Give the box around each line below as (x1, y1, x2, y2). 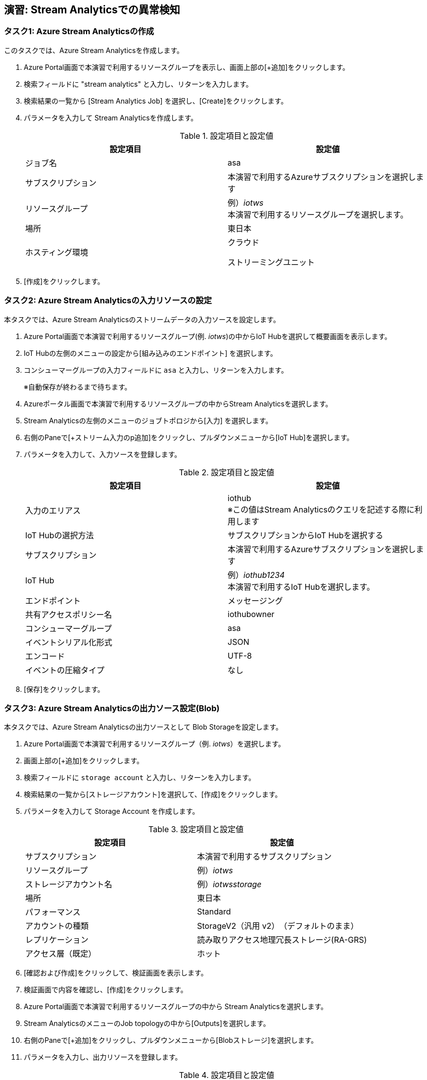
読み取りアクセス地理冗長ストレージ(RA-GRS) (197, 935, 367, 945)
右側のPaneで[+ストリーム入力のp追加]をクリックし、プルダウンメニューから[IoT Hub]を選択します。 (24, 433, 354, 442)
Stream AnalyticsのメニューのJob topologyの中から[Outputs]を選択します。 (24, 1019, 270, 1028)
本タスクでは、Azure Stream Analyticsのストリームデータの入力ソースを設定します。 (4, 315, 280, 324)
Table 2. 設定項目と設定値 (179, 467, 275, 477)
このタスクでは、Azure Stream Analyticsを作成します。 (4, 46, 184, 55)
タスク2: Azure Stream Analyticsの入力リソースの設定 (4, 295, 212, 306)
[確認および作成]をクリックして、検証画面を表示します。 (24, 968, 208, 977)
